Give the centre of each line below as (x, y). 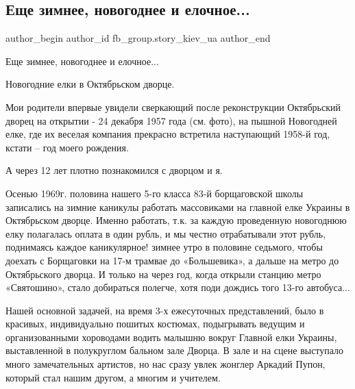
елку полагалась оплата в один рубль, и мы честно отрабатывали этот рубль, (166, 233)
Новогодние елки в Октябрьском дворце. (90, 84)
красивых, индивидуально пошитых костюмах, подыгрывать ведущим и (155, 324)
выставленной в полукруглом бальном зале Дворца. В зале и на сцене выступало (175, 350)
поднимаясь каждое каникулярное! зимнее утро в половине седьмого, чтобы (164, 247)
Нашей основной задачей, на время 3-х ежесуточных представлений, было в (165, 310)
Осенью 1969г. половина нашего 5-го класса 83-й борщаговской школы (155, 193)
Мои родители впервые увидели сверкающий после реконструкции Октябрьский (173, 106)
